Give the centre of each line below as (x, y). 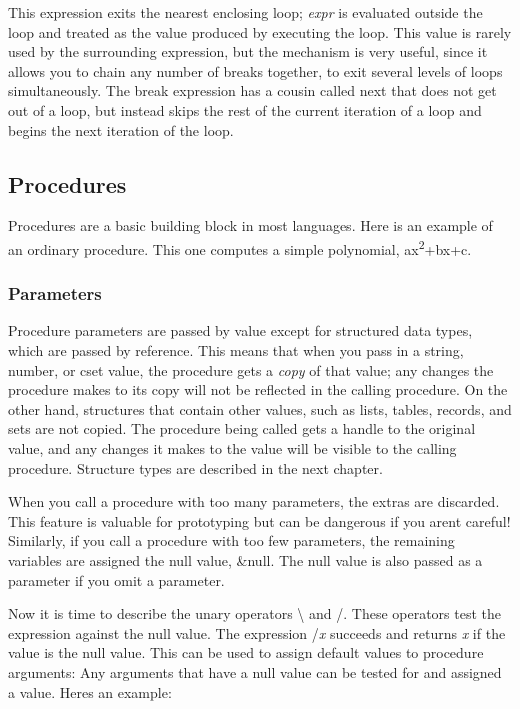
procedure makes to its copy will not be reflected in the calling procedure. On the (258, 389)
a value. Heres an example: (90, 691)
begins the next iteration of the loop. (121, 129)
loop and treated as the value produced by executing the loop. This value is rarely (260, 31)
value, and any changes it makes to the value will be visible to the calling (232, 447)
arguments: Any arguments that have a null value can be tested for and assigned (255, 671)
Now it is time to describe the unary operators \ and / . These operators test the (254, 613)
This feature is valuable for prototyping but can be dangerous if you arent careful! (259, 520)
